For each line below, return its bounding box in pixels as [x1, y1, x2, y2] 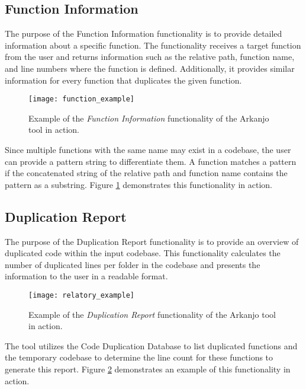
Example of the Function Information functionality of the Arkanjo [28, 111, 269, 124]
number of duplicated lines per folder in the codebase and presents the [5, 258, 260, 270]
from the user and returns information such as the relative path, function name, [5, 50, 295, 63]
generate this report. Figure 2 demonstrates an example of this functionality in [5, 363, 291, 375]
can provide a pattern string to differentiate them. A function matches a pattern [5, 155, 297, 167]
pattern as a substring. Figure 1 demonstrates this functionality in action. [5, 178, 272, 190]
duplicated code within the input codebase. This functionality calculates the [5, 247, 281, 259]
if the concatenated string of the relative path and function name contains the [5, 167, 288, 179]
